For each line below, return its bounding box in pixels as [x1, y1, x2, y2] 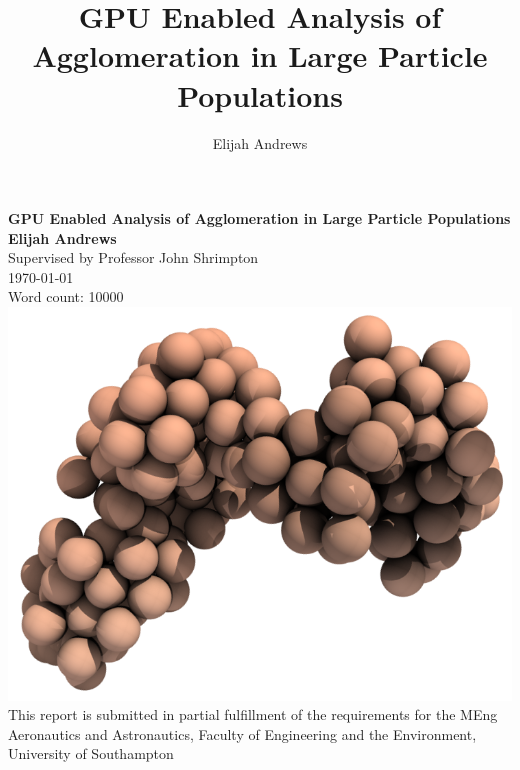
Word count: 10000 [8, 286, 124, 307]
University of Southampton [8, 743, 174, 764]
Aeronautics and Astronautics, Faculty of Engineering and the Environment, [8, 723, 477, 744]
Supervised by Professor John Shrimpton [8, 247, 259, 268]
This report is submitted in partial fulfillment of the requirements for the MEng [8, 704, 498, 725]
